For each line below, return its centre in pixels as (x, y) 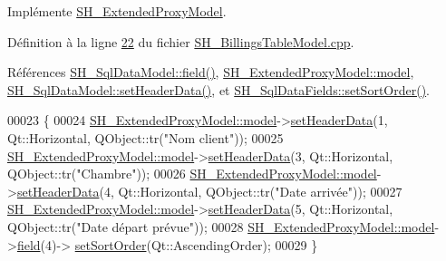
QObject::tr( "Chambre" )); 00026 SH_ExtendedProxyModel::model (192, 174)
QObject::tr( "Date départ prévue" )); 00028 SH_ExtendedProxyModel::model (221, 226)
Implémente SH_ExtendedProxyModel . (117, 11)
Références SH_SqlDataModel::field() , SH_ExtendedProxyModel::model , (211, 72)
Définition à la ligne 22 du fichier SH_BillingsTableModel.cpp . (181, 41)
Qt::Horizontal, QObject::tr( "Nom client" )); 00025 (145, 137)
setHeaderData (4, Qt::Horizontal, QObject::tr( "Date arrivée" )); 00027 (209, 191)
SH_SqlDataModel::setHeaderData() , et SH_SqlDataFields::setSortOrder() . (219, 89)
